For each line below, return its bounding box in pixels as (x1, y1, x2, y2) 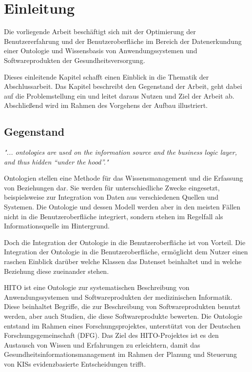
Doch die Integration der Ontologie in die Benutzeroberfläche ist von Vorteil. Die (4, 237, 246, 247)
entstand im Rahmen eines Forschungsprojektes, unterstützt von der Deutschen (4, 320, 241, 331)
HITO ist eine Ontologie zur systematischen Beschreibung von (4, 282, 190, 292)
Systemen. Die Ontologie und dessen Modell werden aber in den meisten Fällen (4, 202, 241, 212)
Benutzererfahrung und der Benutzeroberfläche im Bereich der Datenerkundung (4, 36, 242, 46)
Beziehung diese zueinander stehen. (4, 266, 109, 276)
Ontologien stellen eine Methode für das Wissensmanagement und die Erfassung (4, 173, 243, 183)
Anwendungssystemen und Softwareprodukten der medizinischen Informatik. (4, 291, 233, 302)
